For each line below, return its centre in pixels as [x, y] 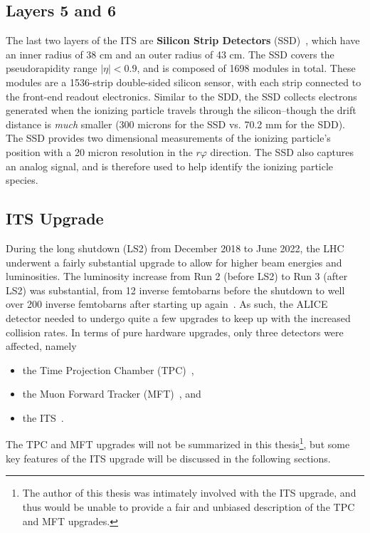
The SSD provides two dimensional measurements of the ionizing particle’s [168, 138]
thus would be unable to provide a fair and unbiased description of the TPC [189, 506]
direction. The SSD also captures [282, 151]
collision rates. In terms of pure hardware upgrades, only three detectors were [175, 332]
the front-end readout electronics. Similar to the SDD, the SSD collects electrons [181, 96]
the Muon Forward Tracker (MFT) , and [112, 394]
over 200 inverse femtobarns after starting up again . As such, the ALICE [167, 304]
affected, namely [41, 346]
